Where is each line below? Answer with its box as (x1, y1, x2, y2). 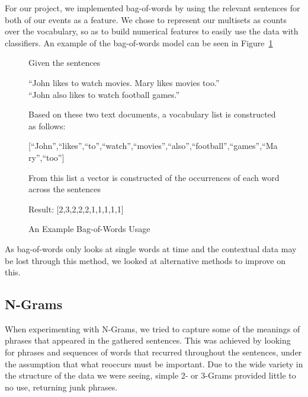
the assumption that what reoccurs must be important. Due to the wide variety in (5, 357, 303, 370)
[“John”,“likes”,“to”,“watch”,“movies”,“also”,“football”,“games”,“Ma (28, 139, 278, 152)
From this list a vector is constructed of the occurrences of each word (28, 171, 280, 183)
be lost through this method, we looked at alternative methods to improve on (5, 254, 286, 266)
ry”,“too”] (28, 151, 65, 163)
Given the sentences (28, 56, 101, 69)
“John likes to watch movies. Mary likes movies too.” (28, 76, 220, 88)
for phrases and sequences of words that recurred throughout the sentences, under (5, 346, 302, 358)
